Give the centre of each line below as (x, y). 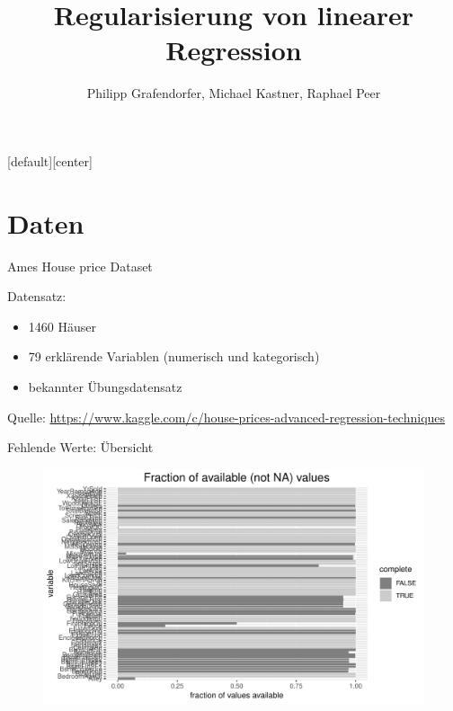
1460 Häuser (62, 326)
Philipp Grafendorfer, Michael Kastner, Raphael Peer (234, 93)
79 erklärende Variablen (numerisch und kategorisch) (174, 356)
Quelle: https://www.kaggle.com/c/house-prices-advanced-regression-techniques (226, 417)
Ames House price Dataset (80, 266)
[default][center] (50, 160)
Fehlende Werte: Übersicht (80, 447)
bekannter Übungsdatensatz (105, 387)
